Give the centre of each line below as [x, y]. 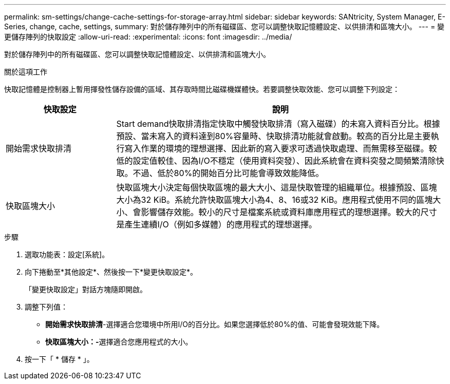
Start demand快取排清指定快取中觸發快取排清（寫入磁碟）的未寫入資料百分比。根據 [278, 124]
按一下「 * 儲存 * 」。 [59, 359]
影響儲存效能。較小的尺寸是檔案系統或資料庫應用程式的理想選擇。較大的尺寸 [289, 212]
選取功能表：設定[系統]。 [67, 254]
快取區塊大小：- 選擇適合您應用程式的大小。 [119, 342]
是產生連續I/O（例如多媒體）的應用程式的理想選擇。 [217, 224]
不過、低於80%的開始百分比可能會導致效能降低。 [228, 173]
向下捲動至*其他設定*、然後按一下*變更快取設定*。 [111, 272]
